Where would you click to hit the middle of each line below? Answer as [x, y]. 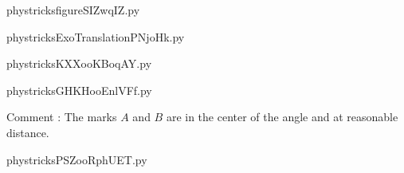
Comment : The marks [62, 117]
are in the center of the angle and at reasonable [282, 117]
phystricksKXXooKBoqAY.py [79, 63]
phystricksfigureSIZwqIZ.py [73, 10]
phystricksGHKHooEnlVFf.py [79, 90]
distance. [28, 132]
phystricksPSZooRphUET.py [77, 159]
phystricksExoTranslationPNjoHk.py [96, 36]
